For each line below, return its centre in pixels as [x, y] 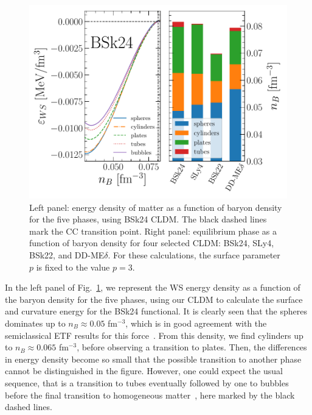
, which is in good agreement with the [196, 323]
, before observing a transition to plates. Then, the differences [192, 347]
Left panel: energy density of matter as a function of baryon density [156, 207]
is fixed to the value [73, 267]
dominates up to [35, 323]
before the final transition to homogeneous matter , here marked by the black [150, 395]
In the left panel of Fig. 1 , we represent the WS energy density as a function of [153, 287]
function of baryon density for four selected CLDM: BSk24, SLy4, [152, 243]
